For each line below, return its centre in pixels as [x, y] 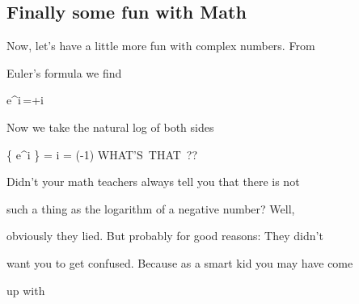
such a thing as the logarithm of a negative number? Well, [151, 208]
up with [26, 290]
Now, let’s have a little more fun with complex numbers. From [161, 46]
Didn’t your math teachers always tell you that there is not [153, 182]
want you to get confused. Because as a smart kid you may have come [180, 262]
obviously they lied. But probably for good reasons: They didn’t [165, 236]
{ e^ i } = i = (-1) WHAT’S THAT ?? [102, 154]
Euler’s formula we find [64, 72]
